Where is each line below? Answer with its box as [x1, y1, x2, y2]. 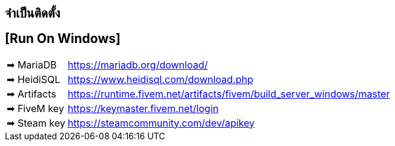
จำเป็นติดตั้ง [5, 5, 61, 21]
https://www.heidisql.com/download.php [67, 73, 253, 85]
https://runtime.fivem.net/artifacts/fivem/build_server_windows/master [67, 87, 390, 100]
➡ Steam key [7, 116, 65, 129]
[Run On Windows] [5, 31, 121, 47]
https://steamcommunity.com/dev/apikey [67, 116, 255, 129]
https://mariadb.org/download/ [67, 58, 208, 71]
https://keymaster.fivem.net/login [67, 102, 219, 114]
